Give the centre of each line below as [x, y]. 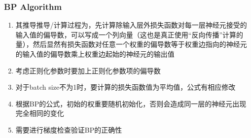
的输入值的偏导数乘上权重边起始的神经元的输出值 [95, 54]
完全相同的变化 [40, 113]
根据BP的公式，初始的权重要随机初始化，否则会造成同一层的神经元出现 [131, 103]
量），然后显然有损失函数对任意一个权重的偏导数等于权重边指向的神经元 [131, 44]
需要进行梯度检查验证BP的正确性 [69, 129]
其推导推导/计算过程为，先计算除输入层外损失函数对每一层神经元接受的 [131, 25]
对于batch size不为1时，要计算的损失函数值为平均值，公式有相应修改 [125, 87]
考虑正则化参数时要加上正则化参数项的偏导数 [88, 70]
